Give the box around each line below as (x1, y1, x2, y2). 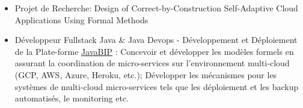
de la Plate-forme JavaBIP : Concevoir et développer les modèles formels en (14, 45, 294, 57)
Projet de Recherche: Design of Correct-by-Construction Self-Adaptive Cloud (14, 2, 298, 14)
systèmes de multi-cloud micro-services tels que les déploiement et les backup (14, 80, 299, 92)
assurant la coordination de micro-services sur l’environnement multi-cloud (14, 57, 290, 69)
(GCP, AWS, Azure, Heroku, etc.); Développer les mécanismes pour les (14, 68, 277, 81)
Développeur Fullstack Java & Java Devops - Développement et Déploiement (14, 33, 298, 46)
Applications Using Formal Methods (14, 13, 148, 26)
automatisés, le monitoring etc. (14, 92, 129, 104)
